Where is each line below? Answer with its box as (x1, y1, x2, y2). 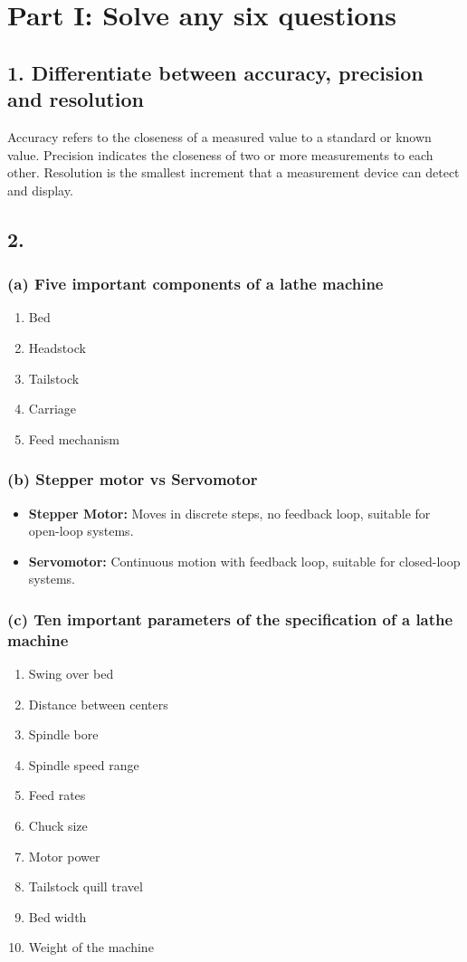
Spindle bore (28, 725, 99, 744)
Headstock (28, 338, 86, 357)
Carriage (28, 399, 76, 418)
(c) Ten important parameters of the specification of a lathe (7, 607, 453, 630)
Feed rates (28, 786, 86, 805)
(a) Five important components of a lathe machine (7, 272, 384, 295)
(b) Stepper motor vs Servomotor (7, 468, 258, 491)
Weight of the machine (28, 938, 154, 957)
